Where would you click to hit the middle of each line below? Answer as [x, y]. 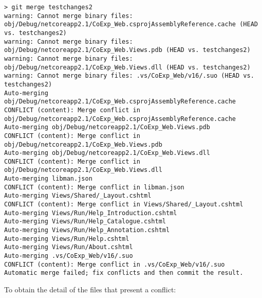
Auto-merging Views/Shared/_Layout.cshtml [78, 196]
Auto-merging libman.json [48, 179]
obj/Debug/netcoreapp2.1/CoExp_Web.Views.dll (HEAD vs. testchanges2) [127, 67]
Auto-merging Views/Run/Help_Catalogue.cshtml [85, 222]
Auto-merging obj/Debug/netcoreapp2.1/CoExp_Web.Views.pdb [107, 127]
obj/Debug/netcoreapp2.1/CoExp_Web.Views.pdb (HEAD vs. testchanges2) [127, 50]
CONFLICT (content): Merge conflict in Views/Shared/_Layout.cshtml [124, 205]
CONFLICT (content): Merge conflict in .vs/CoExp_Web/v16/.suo [115, 264]
